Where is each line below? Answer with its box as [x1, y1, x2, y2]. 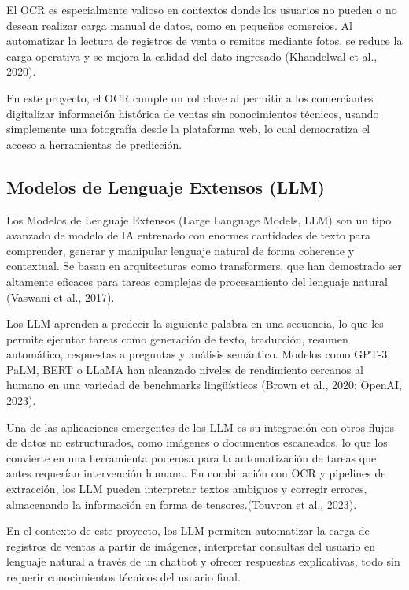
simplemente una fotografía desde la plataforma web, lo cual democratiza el [6, 121, 370, 137]
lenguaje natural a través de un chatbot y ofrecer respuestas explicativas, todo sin [6, 553, 400, 570]
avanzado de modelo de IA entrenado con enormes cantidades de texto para [6, 227, 371, 243]
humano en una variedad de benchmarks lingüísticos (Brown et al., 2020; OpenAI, [6, 377, 403, 393]
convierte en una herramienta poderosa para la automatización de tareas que [6, 449, 377, 466]
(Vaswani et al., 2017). [6, 288, 115, 305]
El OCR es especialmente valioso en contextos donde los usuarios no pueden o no [6, 2, 397, 17]
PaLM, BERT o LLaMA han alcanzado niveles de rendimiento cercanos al [6, 361, 363, 377]
